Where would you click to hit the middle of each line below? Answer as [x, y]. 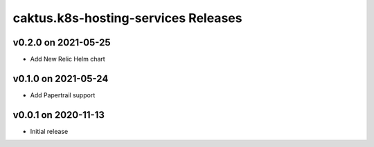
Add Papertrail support [63, 95]
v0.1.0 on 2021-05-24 [61, 78]
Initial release [49, 131]
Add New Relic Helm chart [68, 59]
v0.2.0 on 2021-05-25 [62, 42]
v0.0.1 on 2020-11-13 [59, 115]
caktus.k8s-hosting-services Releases [127, 18]
